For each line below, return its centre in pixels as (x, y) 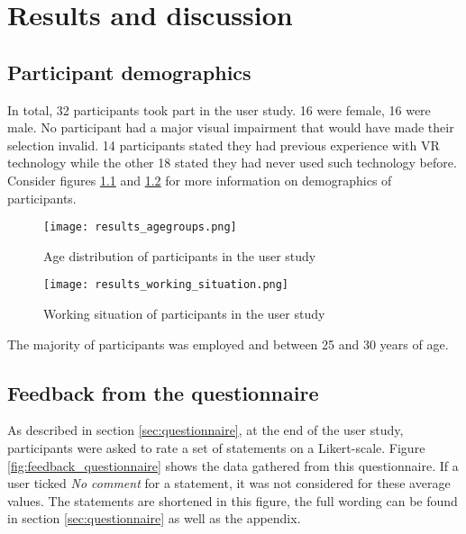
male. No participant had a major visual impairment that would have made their (231, 127)
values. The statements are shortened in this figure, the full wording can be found (233, 500)
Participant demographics (129, 72)
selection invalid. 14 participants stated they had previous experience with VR (224, 145)
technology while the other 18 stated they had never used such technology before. (232, 163)
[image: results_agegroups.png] (140, 227)
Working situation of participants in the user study (184, 314)
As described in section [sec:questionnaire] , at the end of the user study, (206, 430)
